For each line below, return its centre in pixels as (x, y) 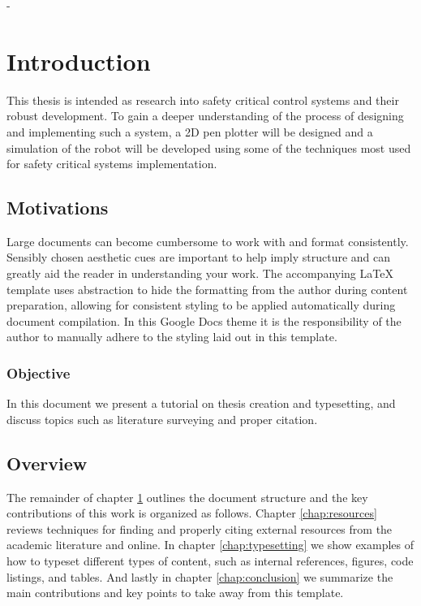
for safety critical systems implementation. (112, 164)
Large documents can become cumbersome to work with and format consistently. (208, 241)
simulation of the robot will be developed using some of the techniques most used (209, 147)
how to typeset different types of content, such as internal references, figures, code (210, 561)
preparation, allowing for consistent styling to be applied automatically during (201, 305)
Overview (47, 463)
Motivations (58, 208)
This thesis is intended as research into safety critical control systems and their (203, 100)
